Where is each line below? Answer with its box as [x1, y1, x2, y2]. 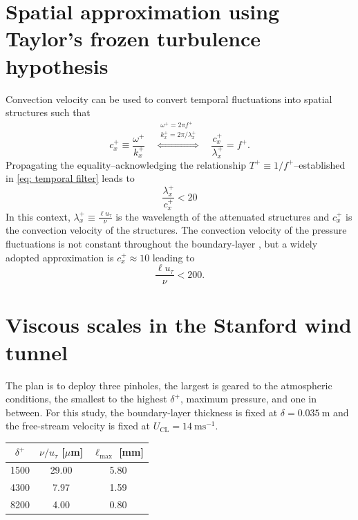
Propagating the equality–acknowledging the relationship [6, 157, 247, 171]
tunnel [6, 337, 68, 366]
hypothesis [6, 51, 109, 80]
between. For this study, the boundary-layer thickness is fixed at [6, 405, 278, 419]
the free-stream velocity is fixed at [6, 418, 151, 433]
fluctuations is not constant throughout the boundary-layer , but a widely [6, 236, 318, 251]
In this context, [6, 209, 70, 223]
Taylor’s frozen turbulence [6, 24, 261, 53]
